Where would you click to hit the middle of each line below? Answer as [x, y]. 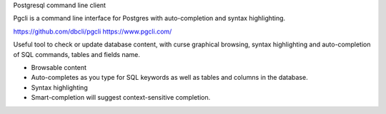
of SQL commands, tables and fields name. [77, 54]
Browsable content [59, 67]
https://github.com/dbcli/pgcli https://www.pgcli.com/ [93, 31]
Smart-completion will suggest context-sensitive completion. [121, 98]
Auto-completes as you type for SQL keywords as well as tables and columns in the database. [169, 78]
